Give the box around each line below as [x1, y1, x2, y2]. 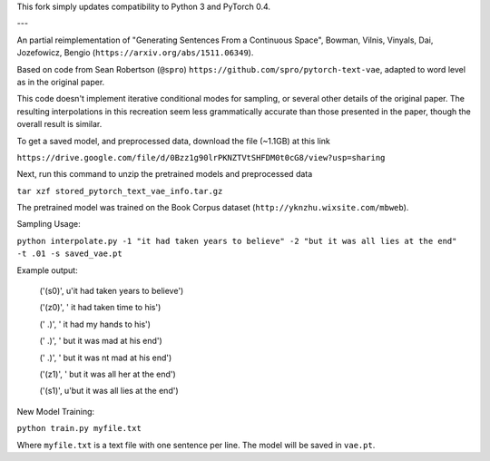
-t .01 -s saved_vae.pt [16, 249, 122, 259]
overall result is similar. [16, 119, 103, 130]
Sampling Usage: [16, 219, 81, 230]
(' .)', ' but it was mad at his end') [39, 336, 162, 347]
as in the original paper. [16, 76, 105, 87]
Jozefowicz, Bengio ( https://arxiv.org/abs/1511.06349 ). [16, 47, 254, 58]
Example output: [16, 264, 78, 276]
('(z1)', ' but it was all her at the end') [39, 368, 176, 379]
